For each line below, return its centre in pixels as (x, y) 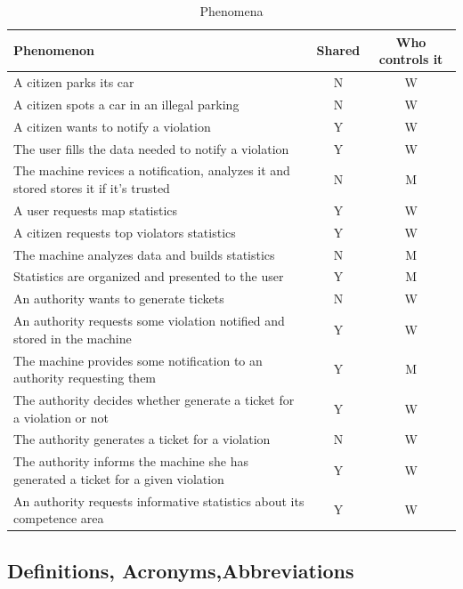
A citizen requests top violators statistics (125, 232)
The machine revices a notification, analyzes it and (152, 170)
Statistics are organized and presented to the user (149, 276)
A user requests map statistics (96, 210)
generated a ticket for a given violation (119, 478)
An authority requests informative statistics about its (159, 500)
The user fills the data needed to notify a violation (151, 148)
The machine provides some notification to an (138, 360)
